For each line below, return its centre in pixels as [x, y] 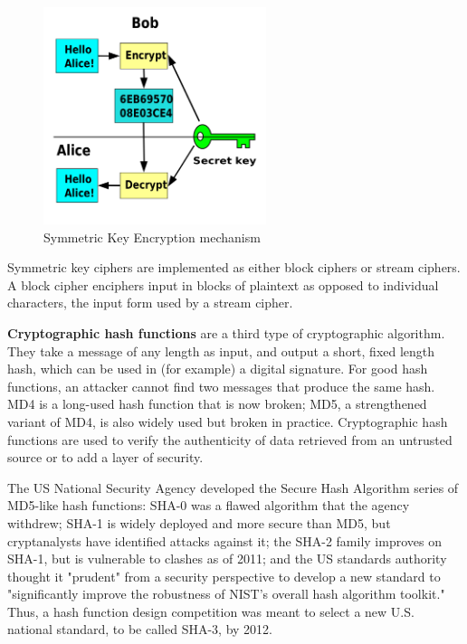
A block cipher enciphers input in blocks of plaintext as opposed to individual [223, 284]
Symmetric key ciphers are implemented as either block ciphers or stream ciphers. [234, 267]
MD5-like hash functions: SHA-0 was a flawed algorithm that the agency [209, 505]
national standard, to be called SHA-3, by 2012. [140, 629]
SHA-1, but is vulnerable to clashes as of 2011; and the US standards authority [227, 559]
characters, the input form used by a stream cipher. [150, 303]
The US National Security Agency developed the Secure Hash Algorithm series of [233, 487]
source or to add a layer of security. [105, 457]
